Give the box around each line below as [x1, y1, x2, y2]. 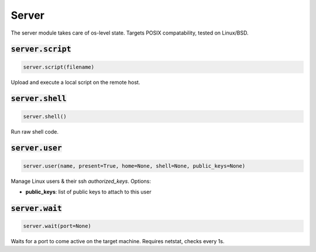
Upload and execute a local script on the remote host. [11, 79, 140, 86]
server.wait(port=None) [23, 223, 92, 229]
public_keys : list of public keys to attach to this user [25, 188, 152, 195]
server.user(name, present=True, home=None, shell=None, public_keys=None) [23, 162, 246, 169]
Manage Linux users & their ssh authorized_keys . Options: [11, 178, 152, 185]
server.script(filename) [23, 63, 95, 70]
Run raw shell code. [11, 128, 59, 135]
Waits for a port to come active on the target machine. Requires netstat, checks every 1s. [11, 237, 225, 244]
